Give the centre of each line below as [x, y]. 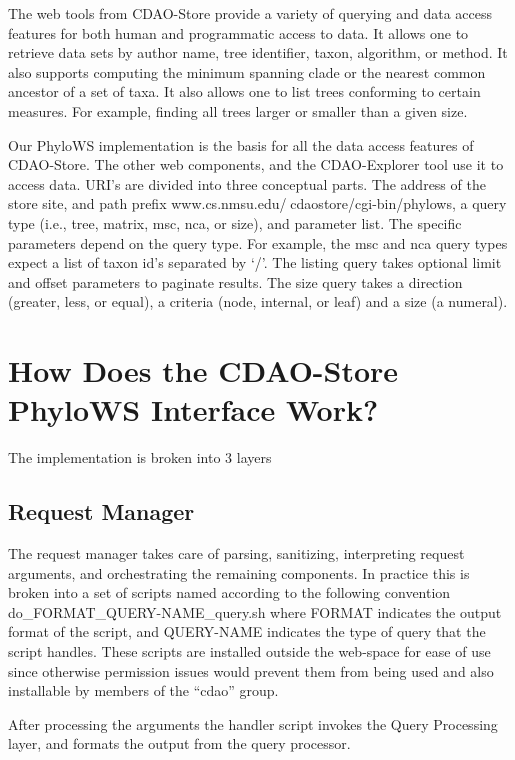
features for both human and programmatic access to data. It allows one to [238, 32]
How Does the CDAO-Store [203, 370]
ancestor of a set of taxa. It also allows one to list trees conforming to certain [244, 91]
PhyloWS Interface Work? [193, 409]
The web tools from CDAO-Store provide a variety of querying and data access [250, 13]
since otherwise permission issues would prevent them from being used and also [251, 670]
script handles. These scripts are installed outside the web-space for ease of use [249, 650]
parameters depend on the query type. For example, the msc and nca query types [258, 242]
